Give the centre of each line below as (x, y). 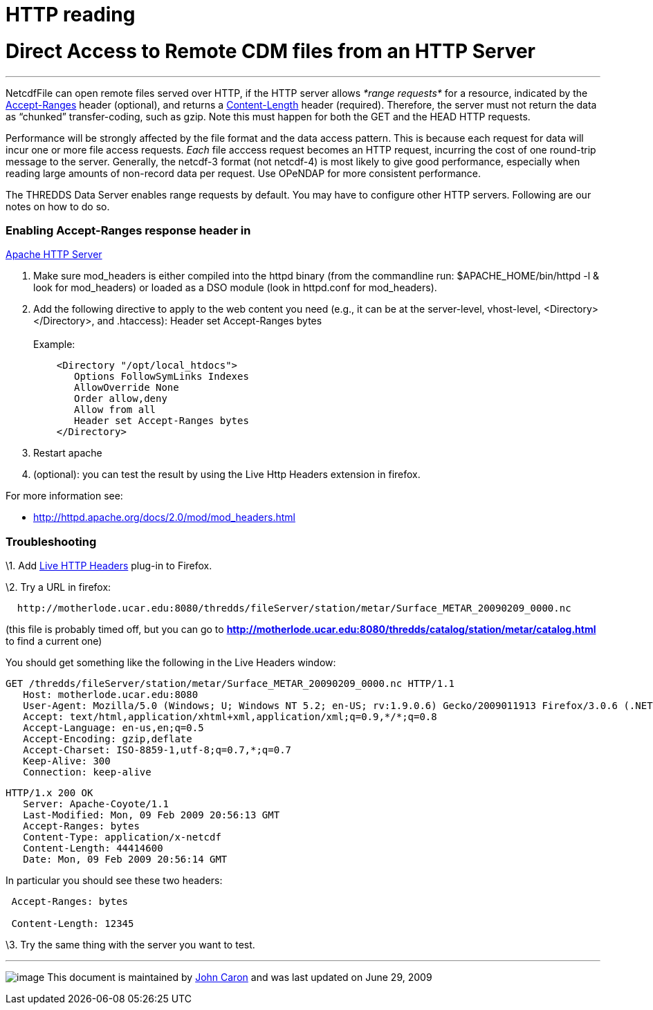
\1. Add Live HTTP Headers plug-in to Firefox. (109, 566)
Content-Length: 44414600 (93, 848)
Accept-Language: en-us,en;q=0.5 (113, 728)
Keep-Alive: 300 (67, 761)
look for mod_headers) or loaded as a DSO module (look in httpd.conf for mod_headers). (235, 288)
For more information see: (64, 496)
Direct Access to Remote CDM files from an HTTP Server (270, 51)
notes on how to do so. (58, 206)
